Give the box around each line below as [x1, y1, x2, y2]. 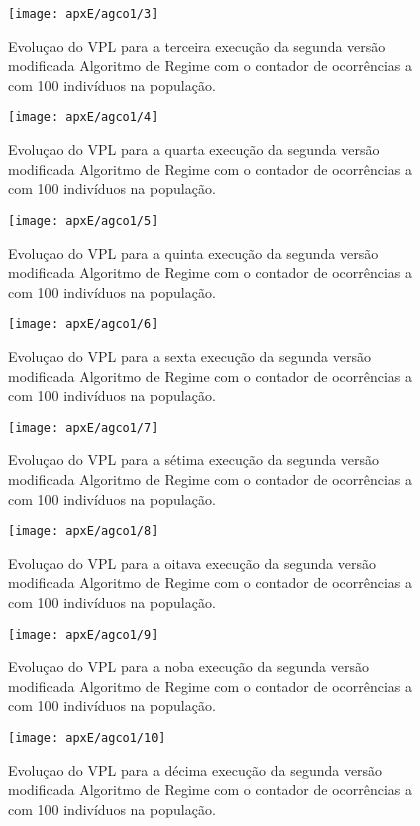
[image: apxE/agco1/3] [8, 7, 159, 21]
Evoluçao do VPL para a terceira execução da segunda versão [8, 35, 386, 56]
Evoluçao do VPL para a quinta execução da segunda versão [8, 242, 379, 263]
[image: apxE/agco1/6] [8, 317, 159, 332]
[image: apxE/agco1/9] [8, 627, 159, 642]
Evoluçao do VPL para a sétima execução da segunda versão [8, 449, 380, 470]
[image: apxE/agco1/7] [8, 420, 159, 435]
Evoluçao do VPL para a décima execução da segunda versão [8, 759, 383, 780]
